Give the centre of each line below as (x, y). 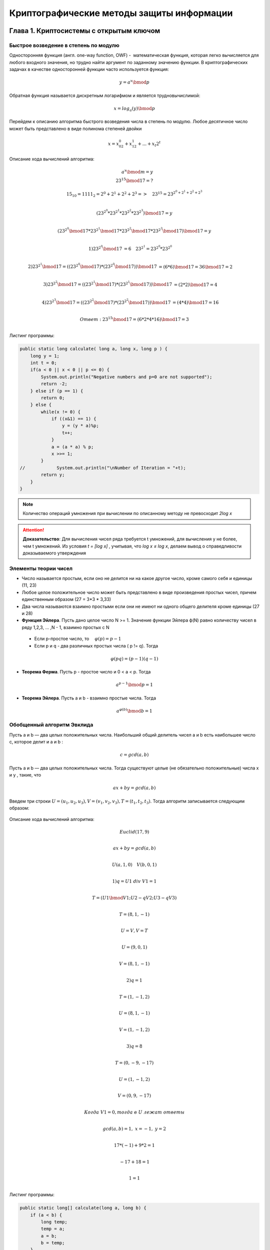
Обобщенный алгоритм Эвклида (51, 725)
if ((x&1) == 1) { (74, 419)
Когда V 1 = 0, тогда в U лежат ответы (134, 1112)
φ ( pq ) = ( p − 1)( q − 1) (134, 658)
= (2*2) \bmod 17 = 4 (195, 284)
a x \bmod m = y (137, 171)
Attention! (33, 529)
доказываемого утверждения (54, 553)
